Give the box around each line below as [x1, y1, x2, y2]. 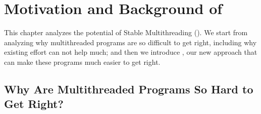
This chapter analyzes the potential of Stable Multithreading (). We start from [4, 27, 248, 38]
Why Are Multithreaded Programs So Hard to [4, 81, 253, 96]
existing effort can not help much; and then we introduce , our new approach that [4, 47, 257, 57]
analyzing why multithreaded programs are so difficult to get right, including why [4, 37, 257, 47]
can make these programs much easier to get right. [4, 56, 161, 67]
